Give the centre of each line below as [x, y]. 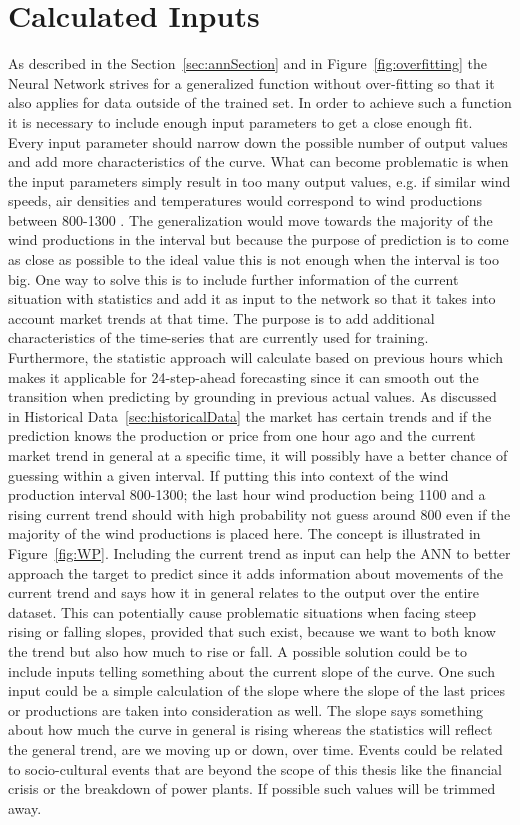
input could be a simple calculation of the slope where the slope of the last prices [257, 690]
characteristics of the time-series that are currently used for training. [218, 337]
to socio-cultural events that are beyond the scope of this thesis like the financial [255, 768]
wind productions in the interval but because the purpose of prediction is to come [258, 239]
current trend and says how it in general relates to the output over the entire [244, 592]
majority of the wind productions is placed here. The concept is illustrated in [244, 533]
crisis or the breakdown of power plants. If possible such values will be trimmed [252, 788]
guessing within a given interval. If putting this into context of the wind [228, 474]
